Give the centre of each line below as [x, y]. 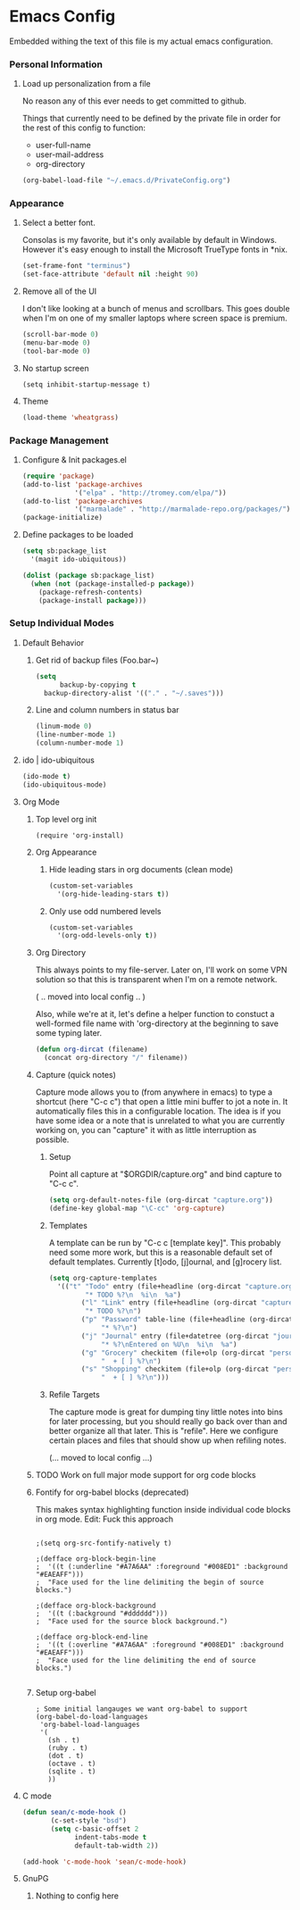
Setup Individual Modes [62, 623]
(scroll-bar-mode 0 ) [60, 335]
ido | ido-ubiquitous [58, 760]
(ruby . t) [68, 1748]
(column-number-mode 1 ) [80, 743]
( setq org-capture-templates [103, 1278]
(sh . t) [64, 1740]
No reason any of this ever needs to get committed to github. [134, 101]
